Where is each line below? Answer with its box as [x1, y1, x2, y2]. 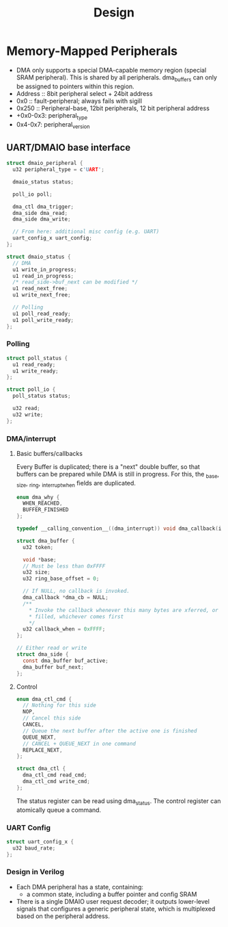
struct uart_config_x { [6, 838, 74, 845]
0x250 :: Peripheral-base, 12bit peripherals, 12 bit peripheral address [16, 104, 210, 112]
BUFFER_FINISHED [23, 507, 69, 513]
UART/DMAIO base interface [6, 142, 131, 153]
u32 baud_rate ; [12, 844, 56, 852]
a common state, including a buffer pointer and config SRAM [26, 890, 197, 898]
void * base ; [23, 556, 57, 563]
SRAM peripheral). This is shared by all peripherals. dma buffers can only [16, 73, 218, 83]
